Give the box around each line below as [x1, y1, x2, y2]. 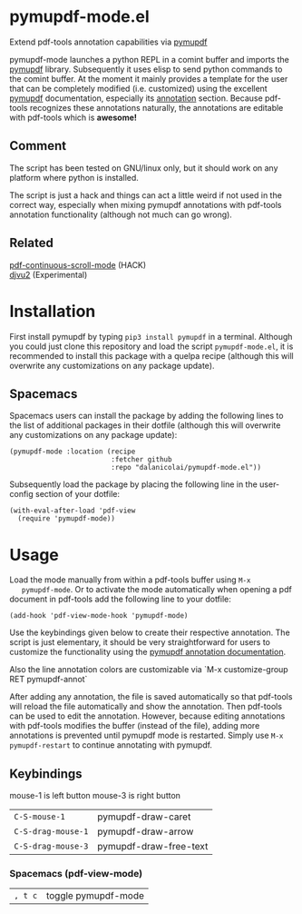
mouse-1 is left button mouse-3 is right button [9, 790, 181, 801]
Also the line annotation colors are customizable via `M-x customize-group [9, 664, 288, 675]
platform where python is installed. [9, 172, 139, 183]
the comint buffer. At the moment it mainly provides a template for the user [9, 73, 288, 84]
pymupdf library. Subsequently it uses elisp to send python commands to [9, 64, 283, 75]
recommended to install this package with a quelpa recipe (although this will [9, 350, 294, 361]
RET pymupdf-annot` [9, 674, 88, 685]
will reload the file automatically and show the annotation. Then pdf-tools [9, 701, 283, 712]
